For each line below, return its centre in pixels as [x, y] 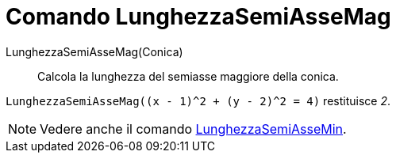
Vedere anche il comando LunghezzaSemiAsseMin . [193, 129]
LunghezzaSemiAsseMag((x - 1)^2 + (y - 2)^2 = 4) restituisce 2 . [198, 100]
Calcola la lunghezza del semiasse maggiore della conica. [188, 76]
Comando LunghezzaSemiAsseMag [198, 17]
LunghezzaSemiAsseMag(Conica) [94, 51]
